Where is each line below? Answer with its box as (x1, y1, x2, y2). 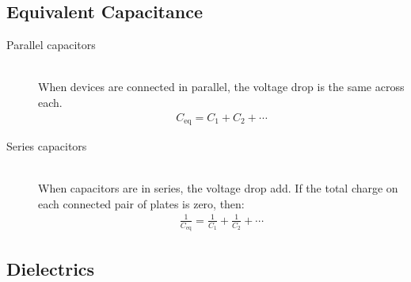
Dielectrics (6, 256, 95, 280)
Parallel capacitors (6, 36, 96, 53)
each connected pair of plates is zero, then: (38, 195, 245, 211)
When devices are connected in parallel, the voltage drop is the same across (38, 78, 405, 95)
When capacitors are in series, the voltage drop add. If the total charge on (38, 180, 398, 196)
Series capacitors (6, 138, 87, 154)
